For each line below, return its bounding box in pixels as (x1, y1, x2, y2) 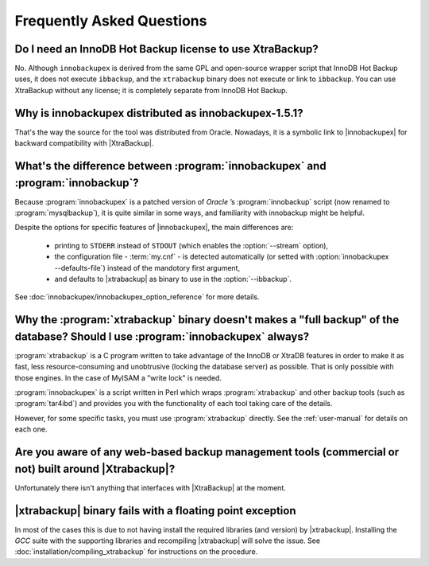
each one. (14, 424, 48, 434)
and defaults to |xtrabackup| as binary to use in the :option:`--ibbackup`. (54, 274, 292, 283)
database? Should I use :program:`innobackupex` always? (14, 330, 310, 343)
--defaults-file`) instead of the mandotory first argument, (54, 263, 241, 272)
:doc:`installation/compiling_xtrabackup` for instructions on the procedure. (14, 547, 258, 556)
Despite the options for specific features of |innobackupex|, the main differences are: (14, 223, 294, 232)
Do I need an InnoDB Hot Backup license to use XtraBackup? (14, 42, 319, 56)
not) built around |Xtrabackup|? (14, 462, 176, 475)
